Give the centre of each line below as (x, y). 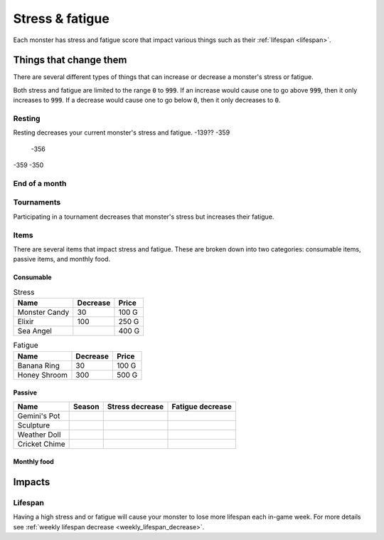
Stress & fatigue (61, 19)
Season (86, 406)
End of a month (40, 183)
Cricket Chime (41, 444)
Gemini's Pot (39, 415)
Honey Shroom (42, 375)
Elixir (26, 322)
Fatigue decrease (202, 406)
